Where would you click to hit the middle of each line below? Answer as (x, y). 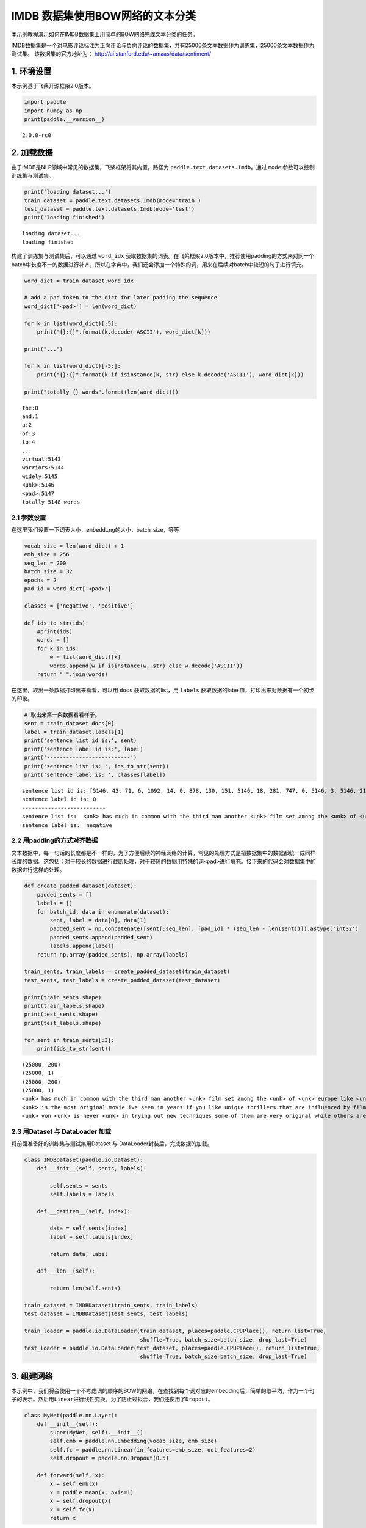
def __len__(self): (66, 1271)
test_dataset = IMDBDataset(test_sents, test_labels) (106, 1314)
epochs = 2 (40, 580)
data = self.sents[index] (88, 1228)
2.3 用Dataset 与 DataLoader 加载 (61, 1131)
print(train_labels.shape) (64, 1006)
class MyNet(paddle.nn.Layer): (71, 1416)
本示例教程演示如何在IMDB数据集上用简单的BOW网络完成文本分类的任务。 (105, 34)
